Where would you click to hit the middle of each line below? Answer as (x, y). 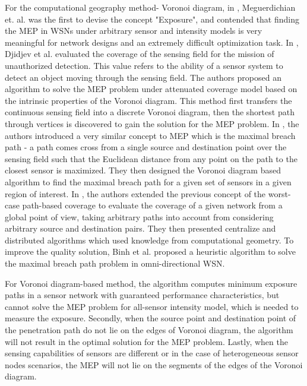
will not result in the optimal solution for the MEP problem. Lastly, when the (146, 341)
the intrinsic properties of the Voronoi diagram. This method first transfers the (148, 100)
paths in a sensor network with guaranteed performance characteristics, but (142, 295)
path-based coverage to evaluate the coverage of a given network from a (152, 205)
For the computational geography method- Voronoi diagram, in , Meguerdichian (150, 7)
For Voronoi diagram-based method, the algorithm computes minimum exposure (151, 283)
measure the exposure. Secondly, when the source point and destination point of (151, 318)
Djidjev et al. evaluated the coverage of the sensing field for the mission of (140, 54)
